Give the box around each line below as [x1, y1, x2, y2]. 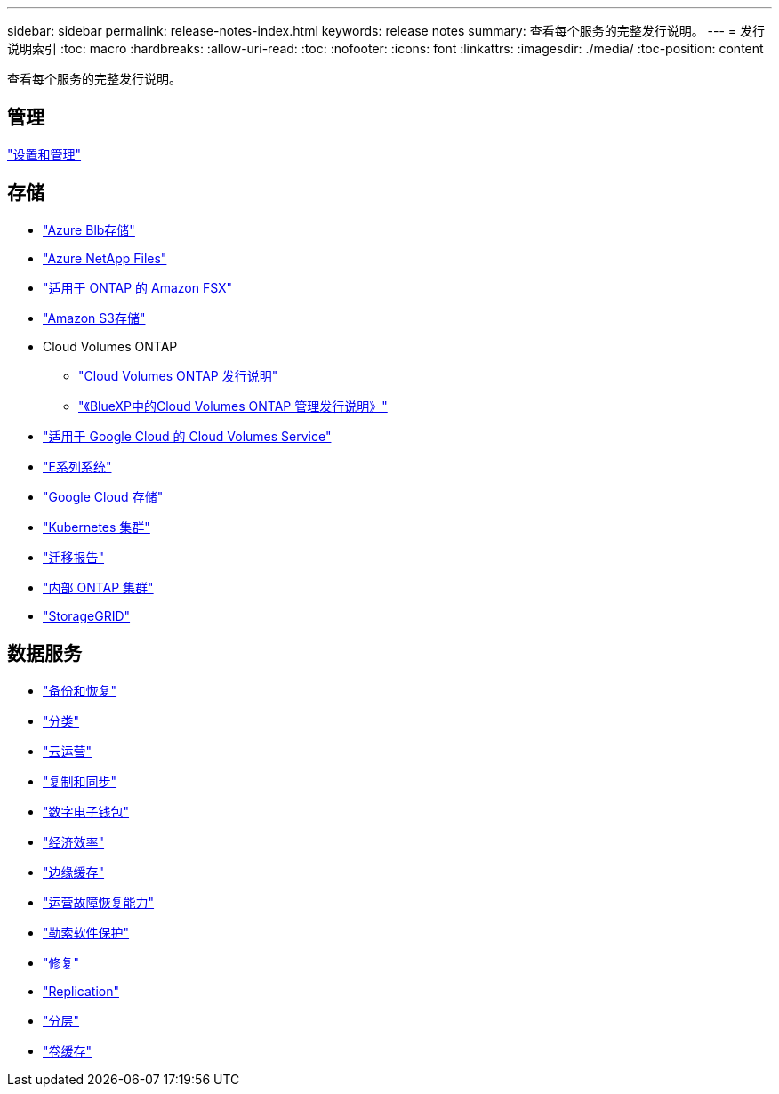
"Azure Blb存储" [43, 221, 135, 237]
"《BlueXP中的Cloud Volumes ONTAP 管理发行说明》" [78, 398, 388, 414]
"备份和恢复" [43, 682, 117, 698]
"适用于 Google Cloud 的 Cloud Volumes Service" [43, 428, 332, 444]
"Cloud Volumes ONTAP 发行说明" [78, 367, 278, 383]
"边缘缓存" [43, 864, 105, 880]
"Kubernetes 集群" [43, 519, 150, 535]
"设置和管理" [7, 146, 82, 162]
